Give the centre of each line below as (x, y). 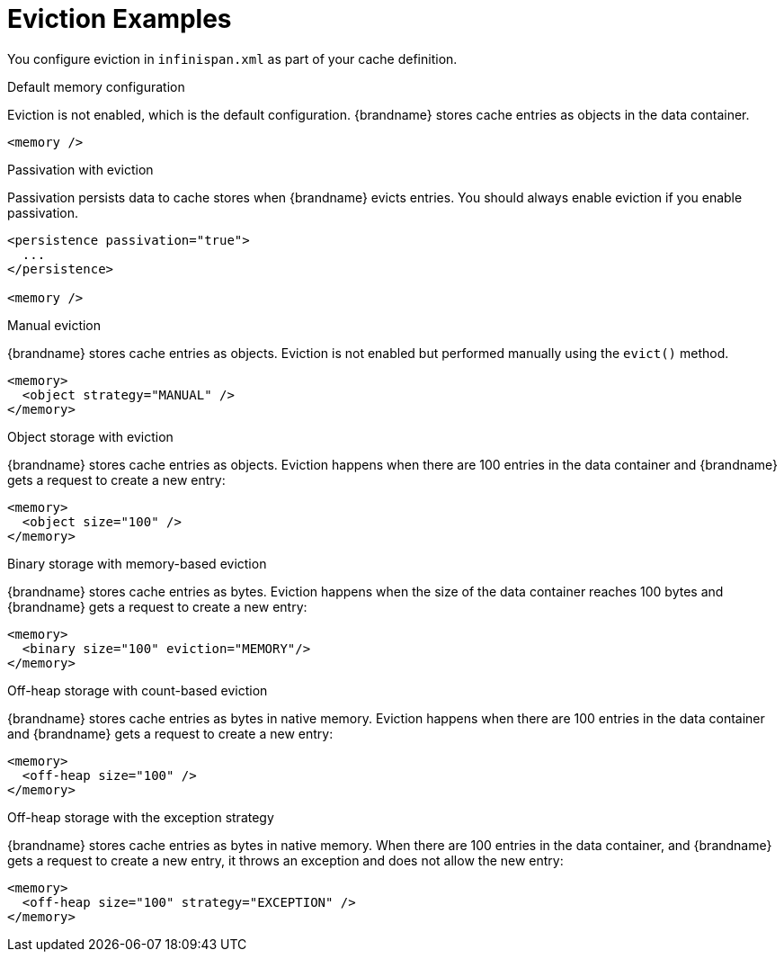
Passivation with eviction (80, 169)
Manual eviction (54, 325)
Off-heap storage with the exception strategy (141, 817)
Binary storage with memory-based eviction (137, 563)
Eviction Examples (120, 19)
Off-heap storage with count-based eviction (138, 690)
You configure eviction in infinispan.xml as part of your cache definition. (232, 58)
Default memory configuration (96, 86)
